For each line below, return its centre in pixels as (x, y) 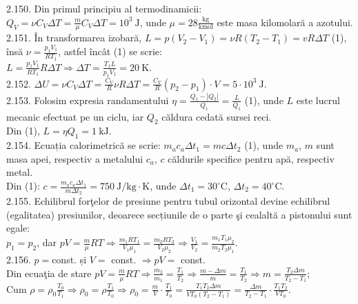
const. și (69, 260)
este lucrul (318, 100)
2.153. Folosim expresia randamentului (88, 100)
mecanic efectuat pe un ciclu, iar (75, 116)
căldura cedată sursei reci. (217, 116)
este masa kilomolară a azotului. (285, 22)
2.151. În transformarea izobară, (74, 38)
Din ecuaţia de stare (49, 273)
